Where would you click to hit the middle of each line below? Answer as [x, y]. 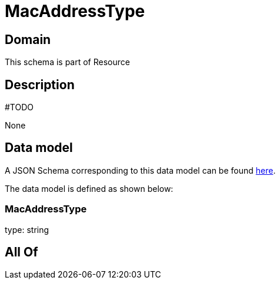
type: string [27, 229]
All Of [21, 252]
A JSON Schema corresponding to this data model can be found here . [140, 170]
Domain [28, 39]
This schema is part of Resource [67, 62]
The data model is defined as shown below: [89, 188]
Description [40, 84]
